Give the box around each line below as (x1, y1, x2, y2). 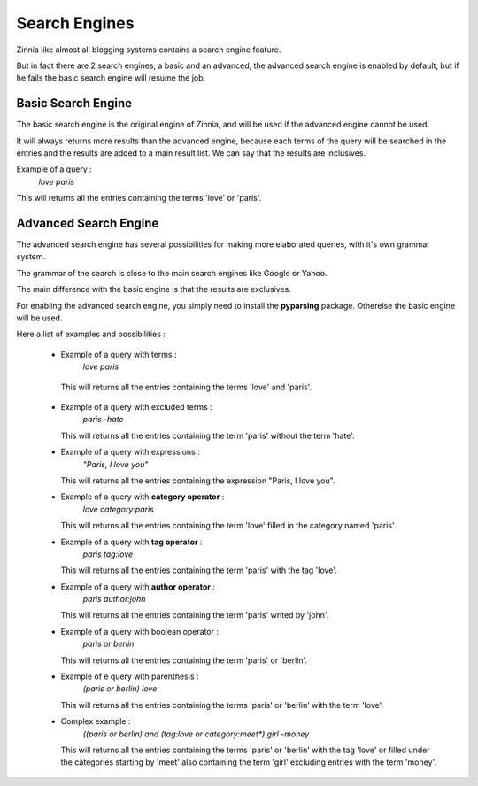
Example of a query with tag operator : (60, 536, 203, 547)
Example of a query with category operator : (60, 491, 225, 502)
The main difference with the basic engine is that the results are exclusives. (16, 284, 291, 295)
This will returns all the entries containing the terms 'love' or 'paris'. (16, 193, 262, 204)
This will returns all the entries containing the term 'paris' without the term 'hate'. (60, 430, 355, 441)
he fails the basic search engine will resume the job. (16, 73, 206, 83)
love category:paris (82, 504, 154, 514)
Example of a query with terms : (60, 349, 177, 359)
